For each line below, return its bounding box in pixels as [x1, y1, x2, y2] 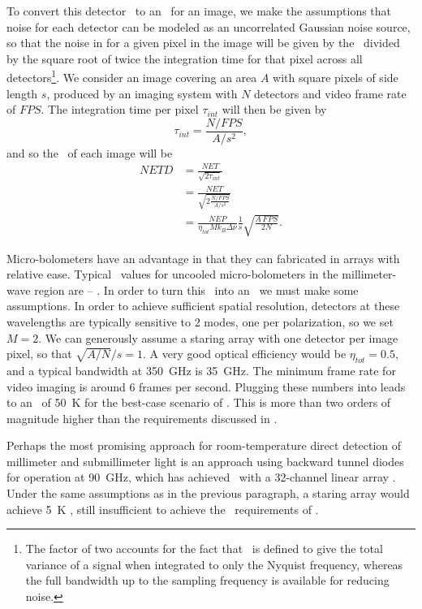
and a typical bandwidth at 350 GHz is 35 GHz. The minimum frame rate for [6, 361, 396, 378]
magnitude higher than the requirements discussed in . [6, 409, 278, 426]
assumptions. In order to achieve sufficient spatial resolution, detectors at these [6, 297, 400, 314]
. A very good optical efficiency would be [143, 345, 347, 362]
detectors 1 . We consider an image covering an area [6, 67, 257, 86]
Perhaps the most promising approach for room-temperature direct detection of [6, 437, 402, 454]
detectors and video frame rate [254, 84, 407, 101]
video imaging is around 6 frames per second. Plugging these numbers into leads [6, 378, 406, 395]
